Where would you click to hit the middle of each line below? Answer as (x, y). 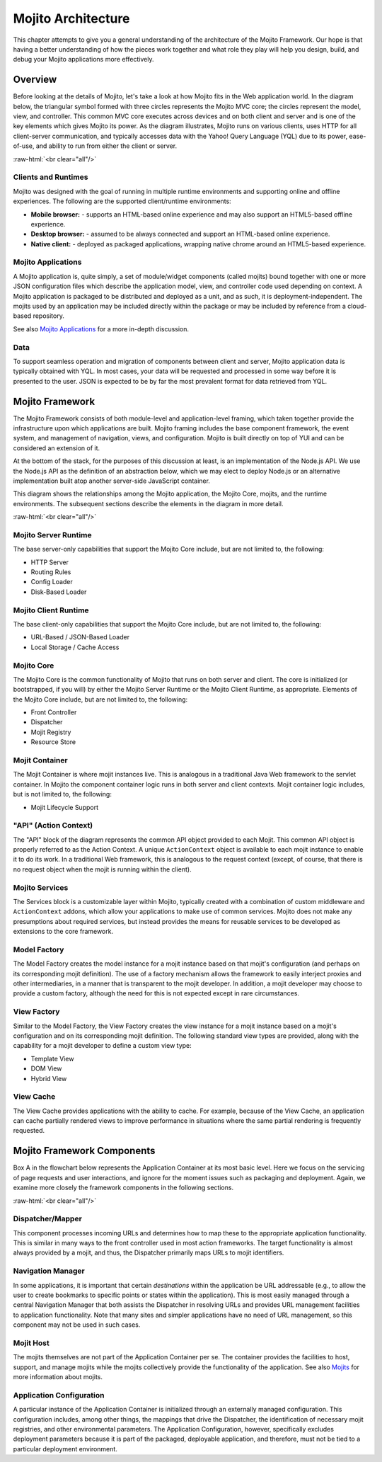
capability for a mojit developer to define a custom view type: (103, 1046)
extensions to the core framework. (63, 932)
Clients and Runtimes (51, 177)
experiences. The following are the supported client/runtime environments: (122, 201)
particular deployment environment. (65, 1449)
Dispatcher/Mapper (48, 1219)
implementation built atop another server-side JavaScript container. (111, 481)
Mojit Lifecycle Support (65, 807)
